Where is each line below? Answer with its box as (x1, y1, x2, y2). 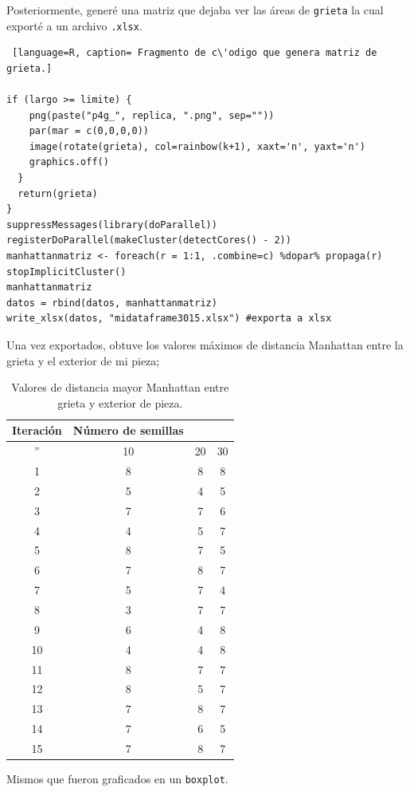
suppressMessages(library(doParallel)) (6, 219, 217, 231)
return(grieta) (18, 187, 98, 199)
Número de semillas (72, 422, 184, 439)
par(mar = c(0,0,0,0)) (29, 125, 149, 137)
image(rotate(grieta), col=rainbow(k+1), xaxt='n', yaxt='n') (29, 140, 366, 152)
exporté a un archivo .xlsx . (6, 17, 143, 33)
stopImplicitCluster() (6, 266, 127, 278)
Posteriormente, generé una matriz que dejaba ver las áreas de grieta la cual (6, 2, 384, 18)
